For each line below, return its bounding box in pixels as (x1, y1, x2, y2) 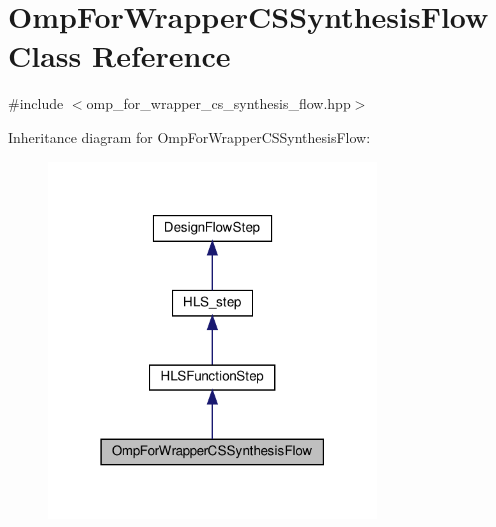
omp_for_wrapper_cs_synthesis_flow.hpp (86, 93, 351, 114)
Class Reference (8, 35, 231, 76)
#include (8, 93, 64, 114)
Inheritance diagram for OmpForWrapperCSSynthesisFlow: (8, 126, 371, 147)
